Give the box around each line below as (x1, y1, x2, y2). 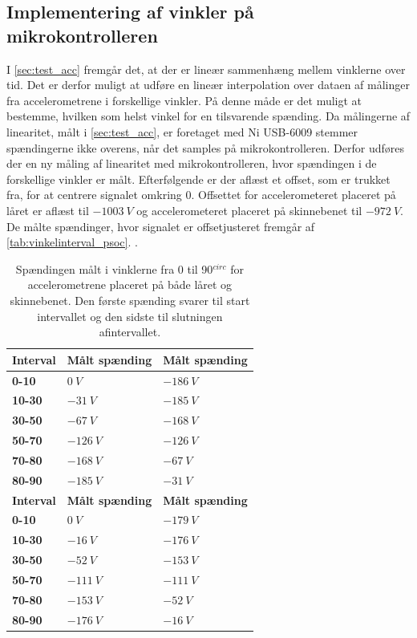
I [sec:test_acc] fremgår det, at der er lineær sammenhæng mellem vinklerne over (6, 60, 406, 77)
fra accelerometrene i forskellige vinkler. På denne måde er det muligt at (6, 91, 362, 108)
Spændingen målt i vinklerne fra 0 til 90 (15, 260, 213, 277)
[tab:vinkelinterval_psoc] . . (6, 234, 138, 250)
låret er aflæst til (6, 201, 89, 218)
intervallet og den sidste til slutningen (37, 307, 223, 324)
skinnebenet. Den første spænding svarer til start (10, 291, 250, 308)
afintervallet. (99, 323, 161, 340)
